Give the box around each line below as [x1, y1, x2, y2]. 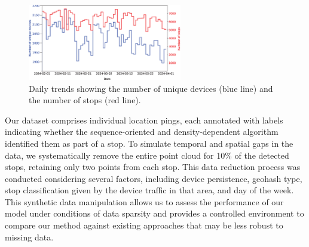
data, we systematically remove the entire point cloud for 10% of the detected [5, 149, 289, 161]
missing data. [5, 230, 54, 243]
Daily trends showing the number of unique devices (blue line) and [29, 82, 273, 94]
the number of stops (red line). [29, 94, 141, 106]
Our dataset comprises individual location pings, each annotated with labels [5, 113, 283, 126]
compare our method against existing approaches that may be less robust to [5, 219, 283, 231]
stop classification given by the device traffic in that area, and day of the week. [5, 184, 294, 196]
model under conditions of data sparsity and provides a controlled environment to [5, 207, 304, 220]
